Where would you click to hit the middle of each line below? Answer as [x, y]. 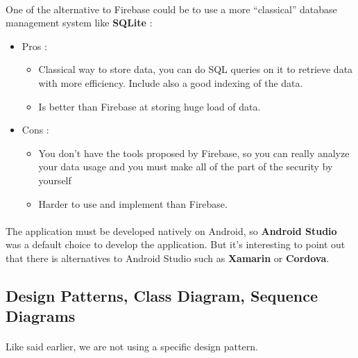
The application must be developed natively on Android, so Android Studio [171, 230]
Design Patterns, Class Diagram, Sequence [162, 295]
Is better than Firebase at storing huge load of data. [150, 106]
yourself [55, 180]
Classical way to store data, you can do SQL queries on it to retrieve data [196, 69]
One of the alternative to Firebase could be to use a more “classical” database [171, 9]
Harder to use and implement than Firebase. [133, 203]
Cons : [35, 130]
